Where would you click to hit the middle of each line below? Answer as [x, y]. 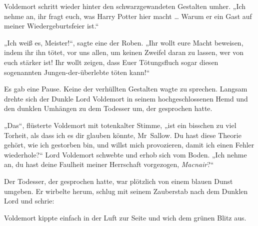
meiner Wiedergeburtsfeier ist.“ [51, 26]
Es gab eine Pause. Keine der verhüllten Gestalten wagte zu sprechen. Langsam [126, 89]
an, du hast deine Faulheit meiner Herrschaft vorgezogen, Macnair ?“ [109, 164]
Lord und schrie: [29, 201]
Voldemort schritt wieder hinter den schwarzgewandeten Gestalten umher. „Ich [125, 6]
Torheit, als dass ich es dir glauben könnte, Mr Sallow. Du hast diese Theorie [123, 135]
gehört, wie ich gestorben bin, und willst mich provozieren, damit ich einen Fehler [129, 145]
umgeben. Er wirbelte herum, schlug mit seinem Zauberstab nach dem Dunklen [126, 191]
